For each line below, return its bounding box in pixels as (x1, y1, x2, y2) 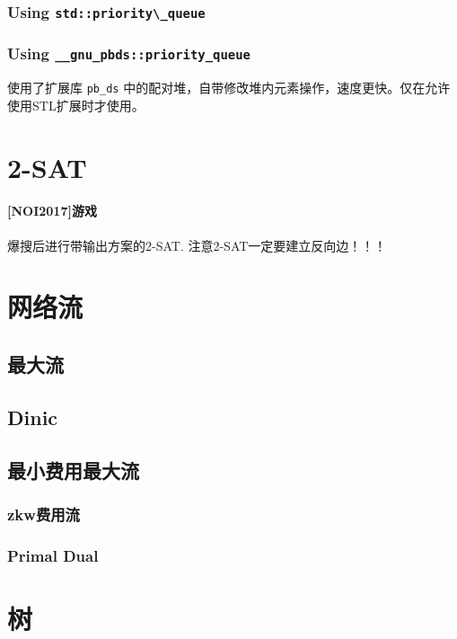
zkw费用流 (7, 502, 80, 525)
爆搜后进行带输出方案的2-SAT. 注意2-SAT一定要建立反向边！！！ (7, 235, 387, 254)
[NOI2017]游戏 (7, 201, 97, 220)
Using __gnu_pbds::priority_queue (7, 42, 250, 65)
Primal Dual (7, 544, 99, 566)
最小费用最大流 (7, 456, 139, 484)
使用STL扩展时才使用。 (7, 95, 145, 114)
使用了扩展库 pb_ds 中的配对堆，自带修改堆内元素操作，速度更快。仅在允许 (7, 78, 451, 97)
